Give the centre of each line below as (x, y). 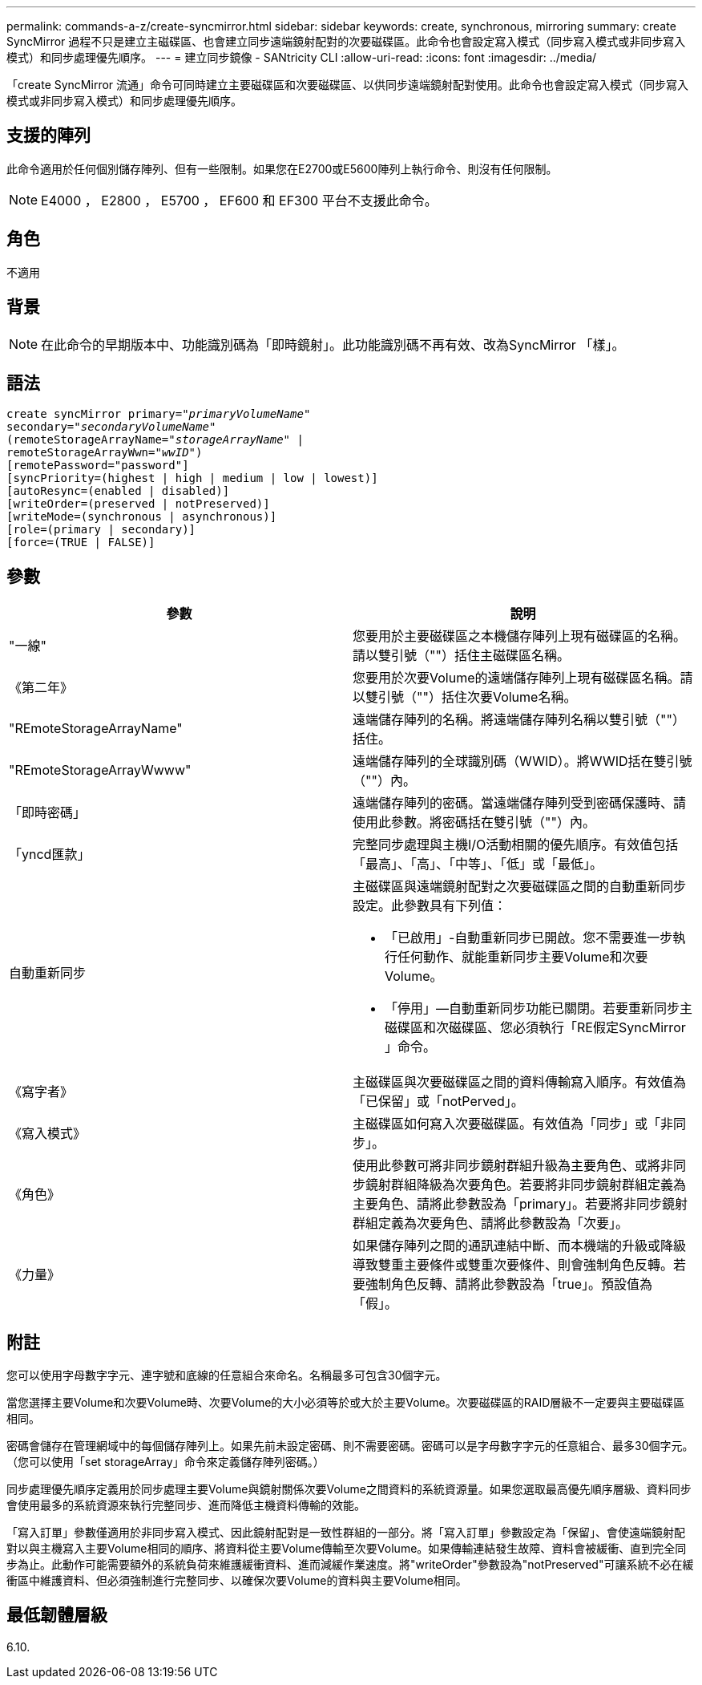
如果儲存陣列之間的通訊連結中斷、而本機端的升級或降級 (520, 1246)
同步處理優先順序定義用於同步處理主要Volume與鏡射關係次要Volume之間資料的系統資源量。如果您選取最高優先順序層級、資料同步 (349, 1489)
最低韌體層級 (57, 1615)
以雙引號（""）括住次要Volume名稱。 (465, 697)
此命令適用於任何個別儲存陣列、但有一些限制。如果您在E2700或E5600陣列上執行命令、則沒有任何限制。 (282, 168)
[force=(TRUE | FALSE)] (81, 543)
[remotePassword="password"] (98, 466)
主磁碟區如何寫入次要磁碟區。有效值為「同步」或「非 (513, 1124)
